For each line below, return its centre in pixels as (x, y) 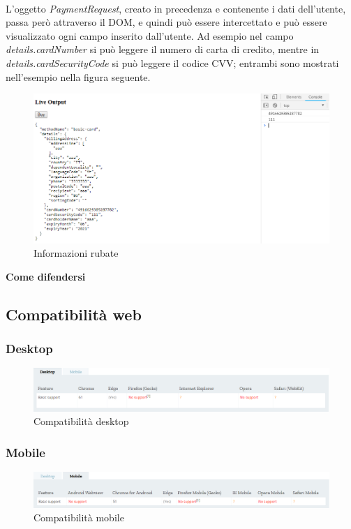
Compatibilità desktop (81, 421)
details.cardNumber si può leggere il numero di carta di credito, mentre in (163, 49)
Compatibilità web (74, 314)
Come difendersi (46, 276)
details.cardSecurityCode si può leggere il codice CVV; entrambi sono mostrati (172, 62)
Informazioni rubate (76, 253)
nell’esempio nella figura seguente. (78, 76)
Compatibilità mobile (79, 517)
